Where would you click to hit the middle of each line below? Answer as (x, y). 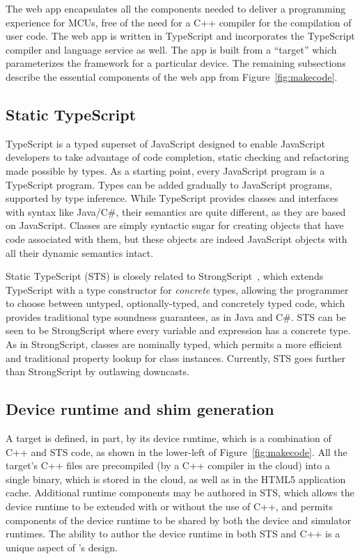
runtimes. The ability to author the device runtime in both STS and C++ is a (173, 534)
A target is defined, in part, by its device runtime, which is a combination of (169, 438)
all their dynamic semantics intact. (80, 252)
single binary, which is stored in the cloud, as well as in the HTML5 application (176, 479)
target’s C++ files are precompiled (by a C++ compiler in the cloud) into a (168, 465)
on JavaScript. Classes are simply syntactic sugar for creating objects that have (175, 225)
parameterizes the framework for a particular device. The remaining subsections (176, 63)
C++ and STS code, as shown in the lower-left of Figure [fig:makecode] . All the (177, 451)
